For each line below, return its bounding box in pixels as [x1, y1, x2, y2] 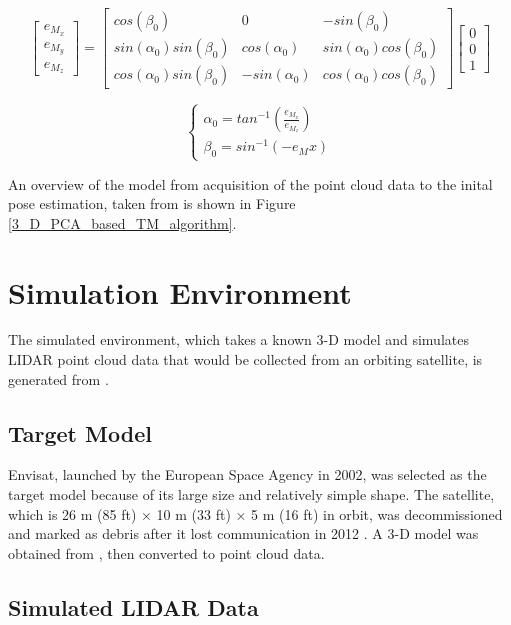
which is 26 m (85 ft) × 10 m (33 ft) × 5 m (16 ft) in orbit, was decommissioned [8, 503, 503, 524]
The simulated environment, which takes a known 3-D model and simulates [8, 329, 469, 350]
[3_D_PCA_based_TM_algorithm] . [8, 212, 237, 233]
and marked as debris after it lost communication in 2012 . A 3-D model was [8, 523, 479, 544]
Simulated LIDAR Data [8, 591, 259, 622]
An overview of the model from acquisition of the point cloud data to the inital [8, 173, 493, 194]
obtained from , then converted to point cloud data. [8, 542, 325, 563]
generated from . [8, 368, 109, 389]
